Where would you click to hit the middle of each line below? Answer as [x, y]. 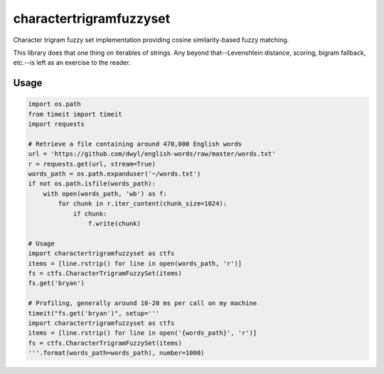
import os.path [54, 104]
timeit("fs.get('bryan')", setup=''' [94, 313]
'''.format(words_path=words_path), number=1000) [116, 353]
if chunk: [90, 214]
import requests [57, 124]
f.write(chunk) [114, 224]
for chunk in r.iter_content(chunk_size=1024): [143, 204]
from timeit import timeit [75, 114]
